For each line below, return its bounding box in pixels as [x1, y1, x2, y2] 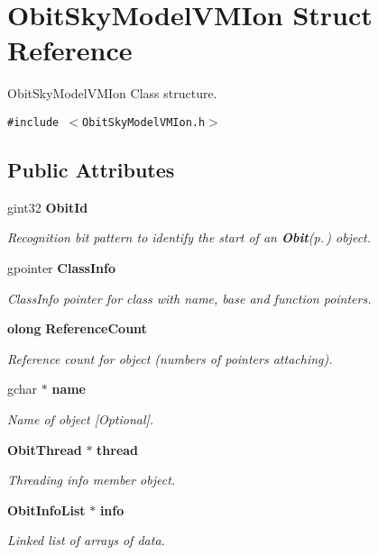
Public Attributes [7, 155, 175, 183]
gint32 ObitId [7, 197, 88, 216]
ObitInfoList [7, 500, 86, 519]
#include [7, 115, 60, 129]
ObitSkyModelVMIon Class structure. [7, 84, 217, 103]
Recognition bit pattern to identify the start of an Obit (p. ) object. [7, 228, 372, 247]
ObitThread [7, 440, 82, 459]
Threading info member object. [7, 470, 176, 489]
